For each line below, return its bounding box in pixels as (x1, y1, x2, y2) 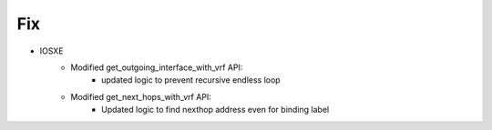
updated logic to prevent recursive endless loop (101, 75, 282, 85)
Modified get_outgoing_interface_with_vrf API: (70, 62, 243, 73)
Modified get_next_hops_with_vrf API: (70, 91, 211, 102)
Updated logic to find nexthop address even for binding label (101, 105, 330, 115)
